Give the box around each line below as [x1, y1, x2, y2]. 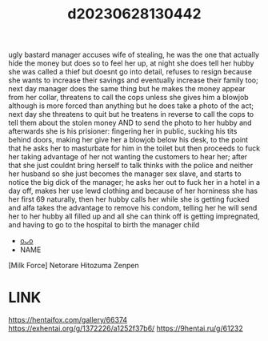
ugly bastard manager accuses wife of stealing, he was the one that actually [8, 50, 260, 60]
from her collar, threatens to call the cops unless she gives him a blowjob [8, 93, 250, 102]
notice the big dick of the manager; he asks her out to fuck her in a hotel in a [8, 178, 261, 187]
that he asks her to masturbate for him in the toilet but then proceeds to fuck [8, 143, 261, 153]
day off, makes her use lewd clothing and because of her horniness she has [8, 186, 258, 196]
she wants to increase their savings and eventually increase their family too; [8, 75, 258, 85]
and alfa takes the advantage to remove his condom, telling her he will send [8, 203, 258, 213]
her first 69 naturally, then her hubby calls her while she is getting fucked [8, 195, 250, 204]
